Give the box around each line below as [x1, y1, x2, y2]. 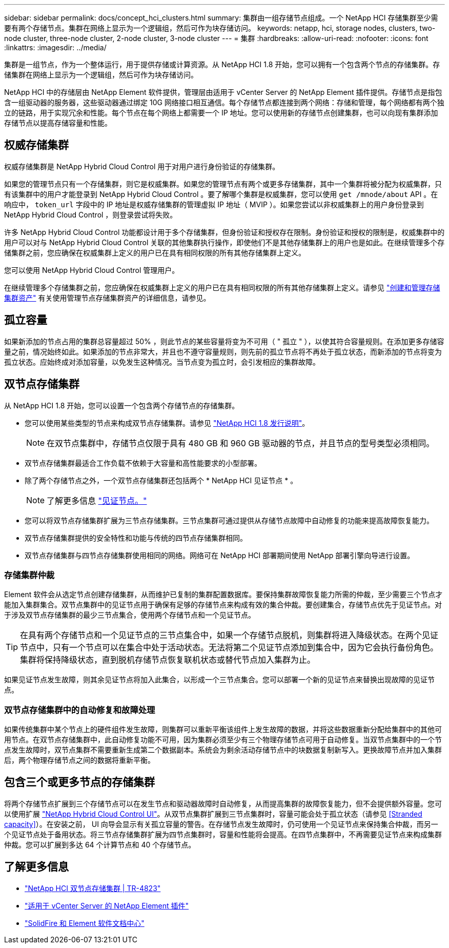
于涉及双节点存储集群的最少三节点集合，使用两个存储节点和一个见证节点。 [4, 610, 255, 620]
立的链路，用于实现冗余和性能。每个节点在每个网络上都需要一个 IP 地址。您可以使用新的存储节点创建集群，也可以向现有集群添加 [4, 108, 438, 117]
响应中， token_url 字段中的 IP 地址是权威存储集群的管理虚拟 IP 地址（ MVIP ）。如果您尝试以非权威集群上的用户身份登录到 [4, 200, 424, 209]
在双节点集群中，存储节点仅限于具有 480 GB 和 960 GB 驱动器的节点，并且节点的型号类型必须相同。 [47, 438, 435, 448]
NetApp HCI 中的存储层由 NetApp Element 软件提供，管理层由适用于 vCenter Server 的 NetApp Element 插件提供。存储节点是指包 [4, 88, 442, 96]
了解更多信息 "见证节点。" [47, 495, 147, 506]
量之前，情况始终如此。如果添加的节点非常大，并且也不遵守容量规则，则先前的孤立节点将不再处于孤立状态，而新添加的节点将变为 [4, 347, 442, 356]
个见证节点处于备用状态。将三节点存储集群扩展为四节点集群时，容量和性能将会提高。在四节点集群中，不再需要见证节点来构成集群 [4, 829, 442, 839]
